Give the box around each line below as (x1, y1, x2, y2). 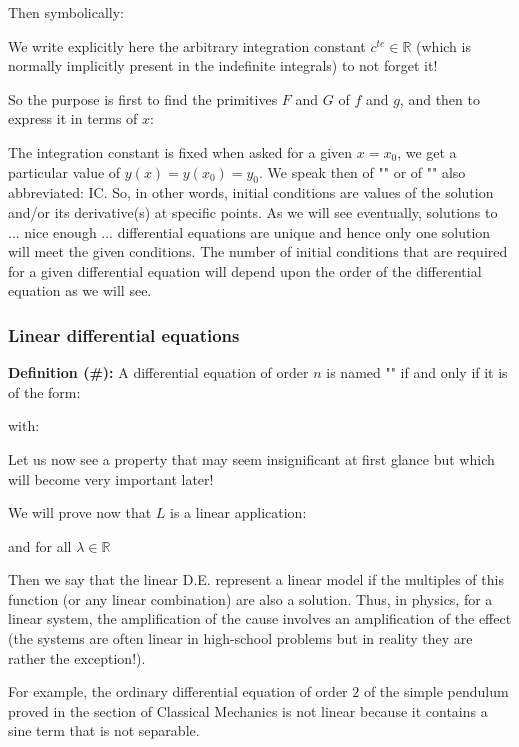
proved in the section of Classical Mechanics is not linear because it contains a (8, 700, 488, 721)
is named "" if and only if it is (326, 362, 508, 383)
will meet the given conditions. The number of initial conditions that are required (8, 241, 508, 262)
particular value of (8, 161, 121, 182)
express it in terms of (8, 108, 138, 129)
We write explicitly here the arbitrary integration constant (8, 35, 366, 56)
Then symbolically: (8, 2, 124, 22)
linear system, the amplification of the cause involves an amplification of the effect (8, 608, 512, 629)
